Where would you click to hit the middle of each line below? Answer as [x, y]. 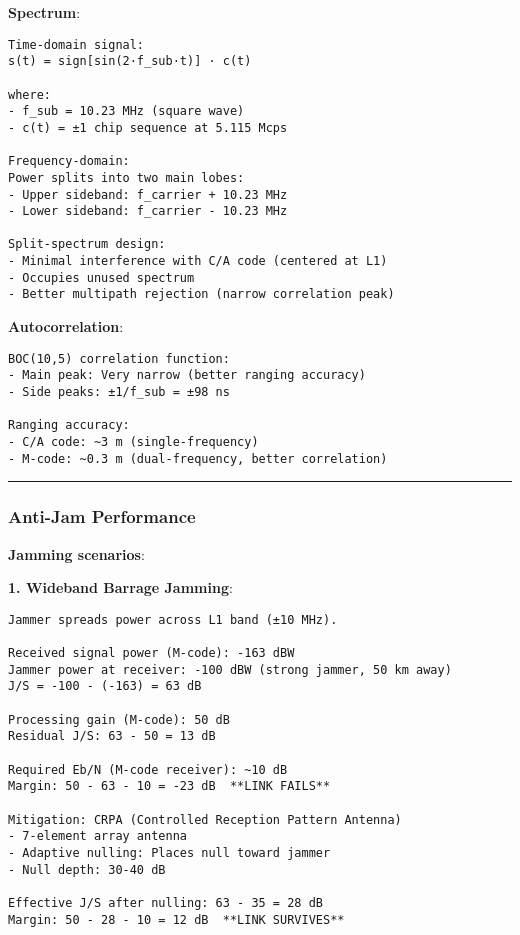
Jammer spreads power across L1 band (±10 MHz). [173, 619]
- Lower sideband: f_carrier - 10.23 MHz [148, 211]
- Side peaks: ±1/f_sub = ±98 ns [119, 392]
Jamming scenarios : [76, 553]
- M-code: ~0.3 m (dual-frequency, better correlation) [198, 458]
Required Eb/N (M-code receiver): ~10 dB [148, 769]
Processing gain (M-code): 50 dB [119, 719]
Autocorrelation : [66, 326]
